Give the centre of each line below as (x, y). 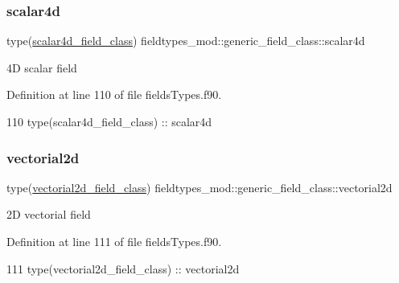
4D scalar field (42, 67)
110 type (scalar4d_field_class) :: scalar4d (109, 121)
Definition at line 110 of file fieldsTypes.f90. (114, 94)
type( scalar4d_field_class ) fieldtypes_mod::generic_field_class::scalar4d (186, 41)
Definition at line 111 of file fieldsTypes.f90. (114, 241)
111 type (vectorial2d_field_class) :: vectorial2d (123, 268)
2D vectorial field (49, 214)
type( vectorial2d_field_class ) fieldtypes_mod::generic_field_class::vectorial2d (199, 187)
